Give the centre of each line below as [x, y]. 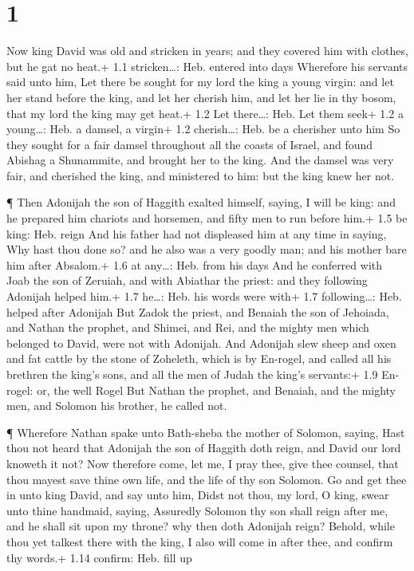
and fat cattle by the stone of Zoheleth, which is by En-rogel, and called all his [199, 358]
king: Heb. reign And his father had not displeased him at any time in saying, [197, 233]
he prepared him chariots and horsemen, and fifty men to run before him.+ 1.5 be [207, 218]
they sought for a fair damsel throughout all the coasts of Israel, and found [190, 144]
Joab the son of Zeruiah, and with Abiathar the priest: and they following [187, 280]
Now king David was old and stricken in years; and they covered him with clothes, [207, 51]
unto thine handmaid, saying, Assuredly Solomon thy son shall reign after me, [197, 510]
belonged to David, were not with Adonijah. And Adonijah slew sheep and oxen [201, 343]
